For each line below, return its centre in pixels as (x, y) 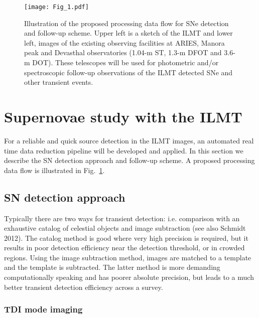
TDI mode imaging (43, 309)
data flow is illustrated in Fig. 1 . (54, 170)
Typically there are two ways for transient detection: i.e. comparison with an (122, 218)
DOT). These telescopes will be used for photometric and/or (125, 62)
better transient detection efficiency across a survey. (84, 287)
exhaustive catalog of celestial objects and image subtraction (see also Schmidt (125, 228)
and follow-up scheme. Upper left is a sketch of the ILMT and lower (128, 33)
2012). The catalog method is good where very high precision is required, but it (126, 237)
